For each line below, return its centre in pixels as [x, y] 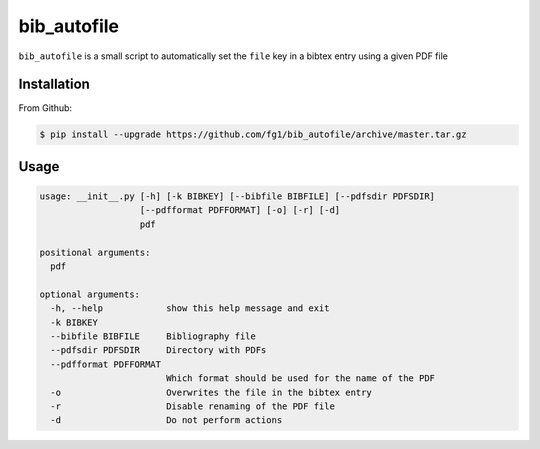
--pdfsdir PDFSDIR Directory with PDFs [158, 350]
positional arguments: [95, 252]
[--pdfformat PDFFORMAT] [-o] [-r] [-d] [240, 210]
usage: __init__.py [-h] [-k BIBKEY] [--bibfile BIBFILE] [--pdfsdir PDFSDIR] [237, 196]
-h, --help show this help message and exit [190, 308]
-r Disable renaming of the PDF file [192, 406]
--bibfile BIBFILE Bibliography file [153, 336]
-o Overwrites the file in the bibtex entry [211, 392]
